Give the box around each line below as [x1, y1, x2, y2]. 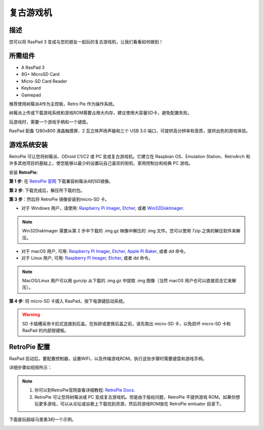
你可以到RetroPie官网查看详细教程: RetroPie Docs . [34, 387, 135, 393]
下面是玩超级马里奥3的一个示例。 [9, 416, 76, 423]
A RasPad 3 [21, 64, 45, 70]
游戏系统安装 [9, 140, 48, 149]
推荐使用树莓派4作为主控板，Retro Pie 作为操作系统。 [9, 101, 117, 107]
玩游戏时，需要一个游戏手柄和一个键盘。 [9, 119, 90, 125]
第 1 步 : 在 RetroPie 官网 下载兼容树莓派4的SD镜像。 [9, 179, 113, 184]
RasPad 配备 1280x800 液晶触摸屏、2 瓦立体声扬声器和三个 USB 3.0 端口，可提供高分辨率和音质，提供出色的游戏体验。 [9, 128, 250, 134]
